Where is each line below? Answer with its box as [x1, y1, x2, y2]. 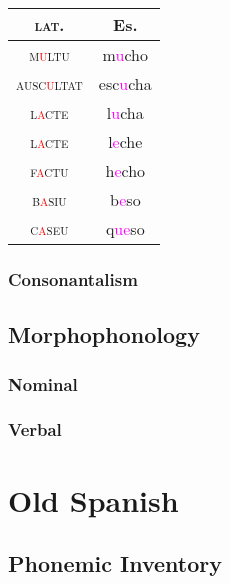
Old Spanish [8, 479, 179, 520]
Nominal [8, 371, 78, 396]
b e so [109, 188, 141, 211]
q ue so [105, 217, 145, 240]
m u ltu [29, 43, 70, 66]
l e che [108, 130, 143, 153]
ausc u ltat [16, 72, 83, 95]
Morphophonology [8, 319, 200, 350]
